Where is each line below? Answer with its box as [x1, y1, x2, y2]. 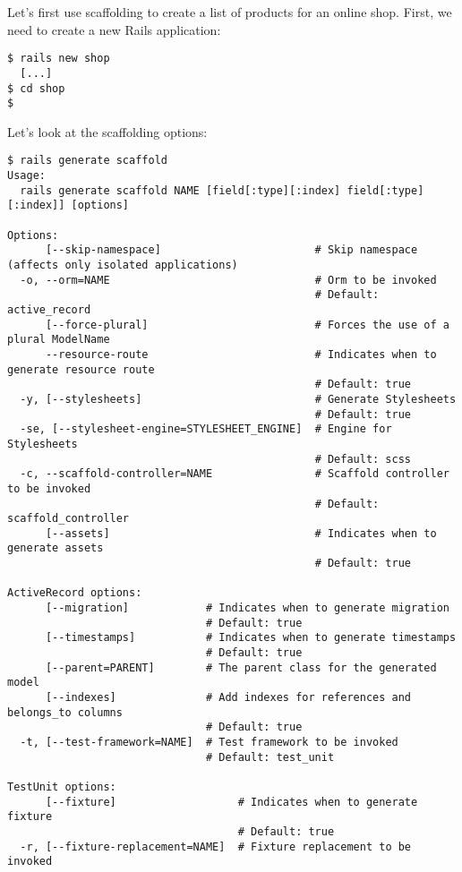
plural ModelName [7, 333, 110, 346]
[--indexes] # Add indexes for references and [45, 691, 412, 705]
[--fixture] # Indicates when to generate [45, 795, 418, 808]
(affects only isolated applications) [7, 259, 238, 271]
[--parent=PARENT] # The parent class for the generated [45, 661, 437, 674]
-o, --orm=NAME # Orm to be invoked [20, 273, 437, 286]
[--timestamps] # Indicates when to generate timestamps [45, 631, 457, 645]
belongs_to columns [7, 705, 123, 719]
